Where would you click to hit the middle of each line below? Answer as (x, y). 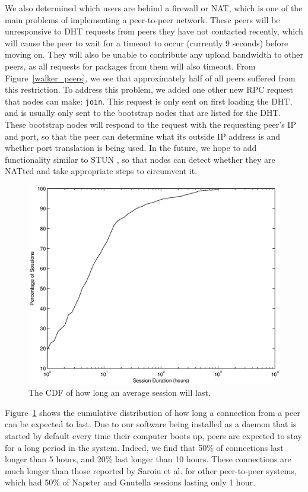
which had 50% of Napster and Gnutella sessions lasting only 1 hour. (130, 482)
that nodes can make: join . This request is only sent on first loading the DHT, (149, 101)
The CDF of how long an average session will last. (120, 392)
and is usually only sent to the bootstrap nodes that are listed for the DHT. (143, 113)
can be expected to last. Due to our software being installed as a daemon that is (151, 424)
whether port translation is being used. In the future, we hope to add (131, 148)
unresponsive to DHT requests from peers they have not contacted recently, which (154, 31)
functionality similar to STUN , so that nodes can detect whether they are (140, 159)
